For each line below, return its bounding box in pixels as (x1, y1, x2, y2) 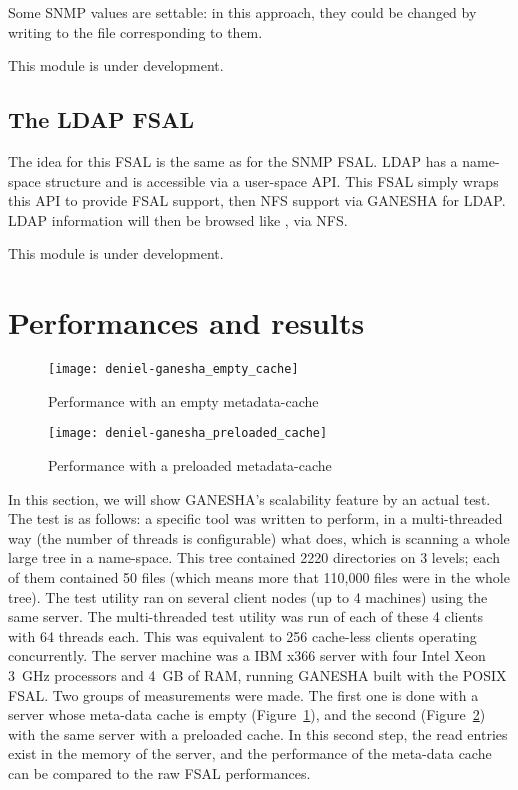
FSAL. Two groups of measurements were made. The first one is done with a (8, 684, 479, 705)
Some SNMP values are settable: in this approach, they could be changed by (8, 2, 477, 22)
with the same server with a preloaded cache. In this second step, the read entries (8, 723, 508, 744)
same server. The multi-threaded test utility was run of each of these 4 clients (8, 606, 483, 627)
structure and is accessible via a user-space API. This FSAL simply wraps (45, 170, 499, 191)
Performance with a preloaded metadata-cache (48, 454, 332, 475)
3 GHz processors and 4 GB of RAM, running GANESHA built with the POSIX (8, 664, 507, 685)
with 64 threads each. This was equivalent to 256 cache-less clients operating (8, 625, 477, 646)
